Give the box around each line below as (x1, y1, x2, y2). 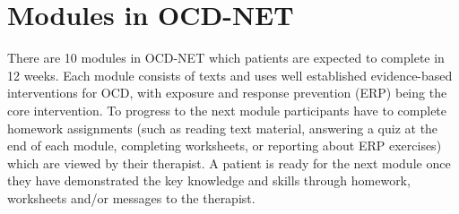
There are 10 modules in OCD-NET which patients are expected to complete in (7, 48, 445, 67)
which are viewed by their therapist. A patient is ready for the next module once (7, 153, 451, 172)
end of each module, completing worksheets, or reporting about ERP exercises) (7, 136, 442, 155)
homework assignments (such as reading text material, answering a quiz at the (7, 118, 438, 137)
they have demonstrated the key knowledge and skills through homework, (7, 171, 411, 190)
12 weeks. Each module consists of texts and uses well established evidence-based (7, 65, 453, 84)
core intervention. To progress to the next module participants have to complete (7, 100, 447, 119)
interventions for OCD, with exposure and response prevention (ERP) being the (7, 83, 447, 102)
